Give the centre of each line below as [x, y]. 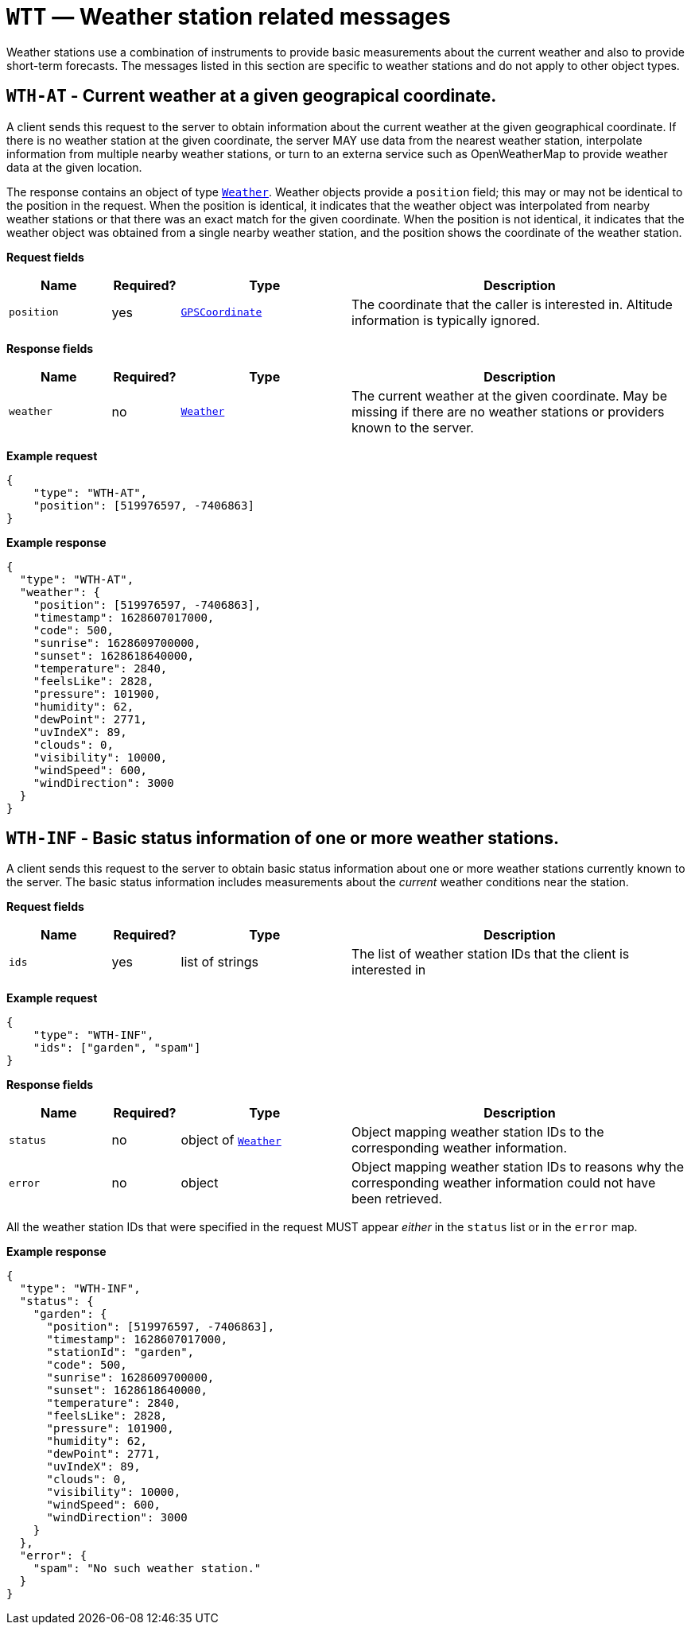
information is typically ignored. [446, 320]
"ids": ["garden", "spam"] [117, 1048]
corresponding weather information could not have [504, 1183]
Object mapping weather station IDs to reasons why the [518, 1167]
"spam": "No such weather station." [147, 1569]
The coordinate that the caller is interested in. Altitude [512, 304]
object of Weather [231, 1140]
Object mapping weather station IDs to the [478, 1132]
